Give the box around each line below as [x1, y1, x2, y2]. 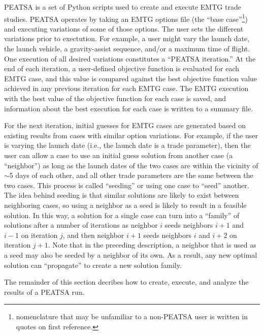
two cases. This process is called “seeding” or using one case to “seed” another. [4, 179, 249, 190]
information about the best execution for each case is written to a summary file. [4, 103, 253, 113]
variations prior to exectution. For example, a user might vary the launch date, [4, 33, 250, 44]
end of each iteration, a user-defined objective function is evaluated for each [4, 63, 240, 74]
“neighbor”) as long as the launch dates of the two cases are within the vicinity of [4, 160, 258, 170]
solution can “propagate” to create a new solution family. [4, 259, 182, 270]
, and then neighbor [62, 229, 124, 240]
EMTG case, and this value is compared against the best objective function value [4, 73, 257, 83]
